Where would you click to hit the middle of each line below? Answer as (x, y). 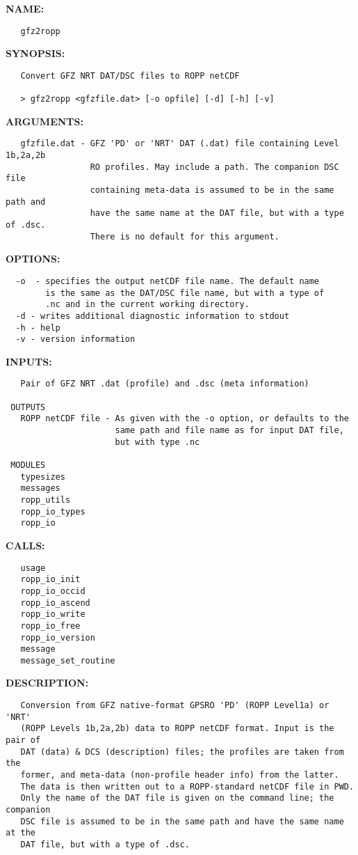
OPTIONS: (33, 259)
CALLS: (25, 545)
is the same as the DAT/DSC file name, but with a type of (185, 293)
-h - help (38, 328)
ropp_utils (46, 500)
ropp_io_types (53, 511)
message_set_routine (68, 660)
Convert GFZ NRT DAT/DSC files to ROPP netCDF (130, 76)
